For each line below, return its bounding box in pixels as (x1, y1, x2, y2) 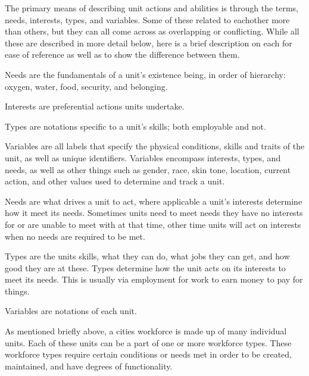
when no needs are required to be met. (5, 230, 145, 242)
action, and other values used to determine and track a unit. (5, 175, 225, 187)
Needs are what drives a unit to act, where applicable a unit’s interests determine (5, 195, 302, 207)
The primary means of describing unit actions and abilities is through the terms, (5, 2, 299, 14)
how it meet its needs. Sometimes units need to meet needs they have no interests (5, 206, 303, 219)
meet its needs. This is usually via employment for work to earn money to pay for (5, 273, 303, 286)
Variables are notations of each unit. (5, 305, 137, 317)
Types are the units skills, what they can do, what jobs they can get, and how (5, 250, 290, 262)
